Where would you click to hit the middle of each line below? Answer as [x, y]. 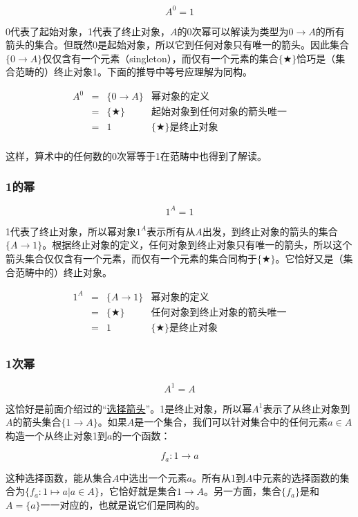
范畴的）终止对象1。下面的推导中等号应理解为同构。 [133, 72]
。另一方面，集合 [243, 491]
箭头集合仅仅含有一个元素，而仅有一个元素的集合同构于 [131, 258]
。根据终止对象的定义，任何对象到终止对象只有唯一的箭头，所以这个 [197, 245]
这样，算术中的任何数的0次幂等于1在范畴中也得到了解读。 [136, 155]
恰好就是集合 [148, 491]
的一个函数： [141, 435]
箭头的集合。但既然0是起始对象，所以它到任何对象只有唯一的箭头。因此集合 [177, 45]
